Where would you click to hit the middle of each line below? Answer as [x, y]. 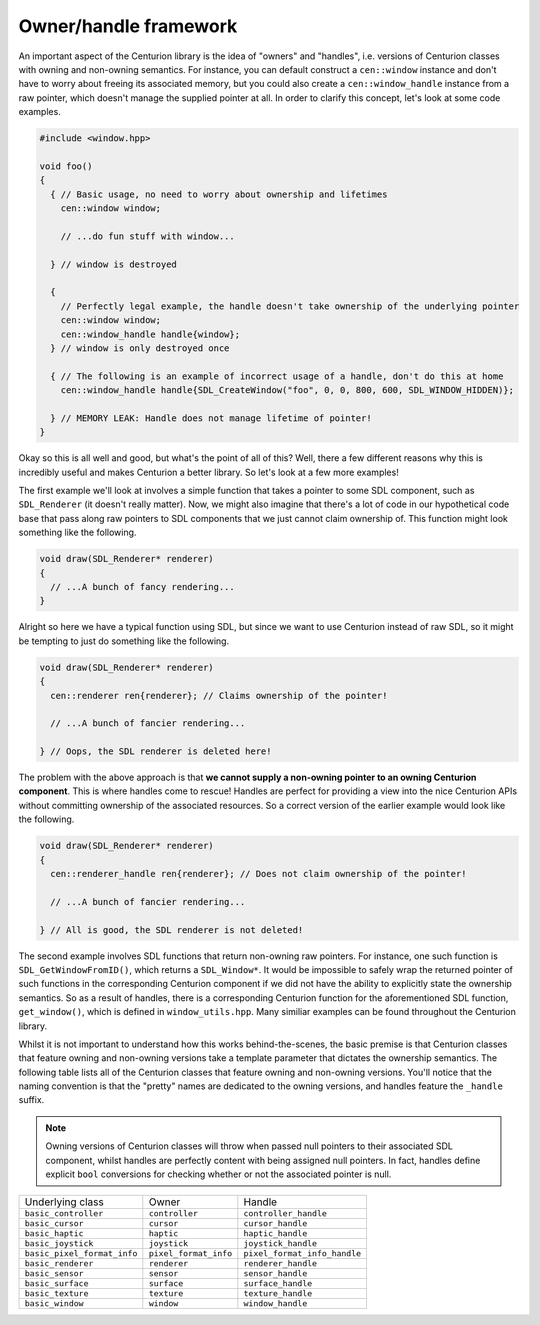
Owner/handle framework [128, 26]
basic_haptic [54, 1233]
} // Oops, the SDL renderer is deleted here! [155, 751]
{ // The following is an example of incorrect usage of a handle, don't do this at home [277, 376]
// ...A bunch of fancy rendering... [142, 586]
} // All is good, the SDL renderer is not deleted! [171, 929]
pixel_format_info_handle [302, 1253]
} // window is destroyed [113, 264]
